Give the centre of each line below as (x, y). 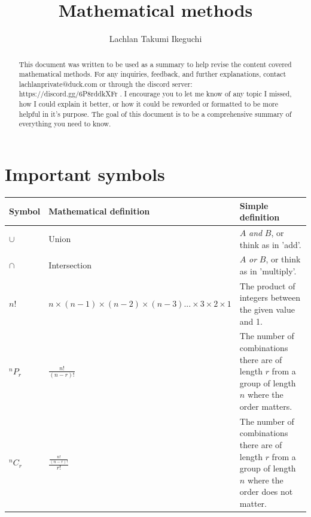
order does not (266, 492)
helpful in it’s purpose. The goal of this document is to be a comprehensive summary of (155, 114)
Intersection (70, 265)
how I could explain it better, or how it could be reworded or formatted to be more (149, 104)
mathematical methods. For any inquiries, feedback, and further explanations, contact (153, 74)
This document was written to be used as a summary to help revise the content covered (155, 64)
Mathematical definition (99, 211)
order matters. (266, 406)
